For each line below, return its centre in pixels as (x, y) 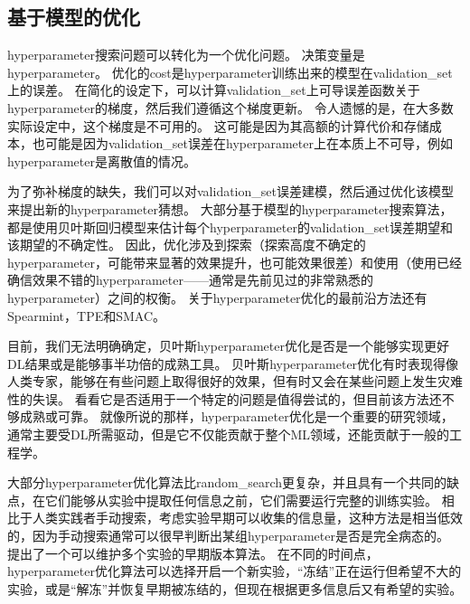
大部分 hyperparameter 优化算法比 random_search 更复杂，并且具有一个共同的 (227, 482)
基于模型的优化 (74, 17)
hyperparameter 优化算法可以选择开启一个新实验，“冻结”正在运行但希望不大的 (235, 571)
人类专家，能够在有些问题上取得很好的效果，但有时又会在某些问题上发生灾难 (235, 381)
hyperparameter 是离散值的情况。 (102, 160)
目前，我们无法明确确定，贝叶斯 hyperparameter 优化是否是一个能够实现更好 (228, 346)
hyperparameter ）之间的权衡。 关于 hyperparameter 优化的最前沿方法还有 (217, 297)
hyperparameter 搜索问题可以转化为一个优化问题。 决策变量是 (186, 55)
